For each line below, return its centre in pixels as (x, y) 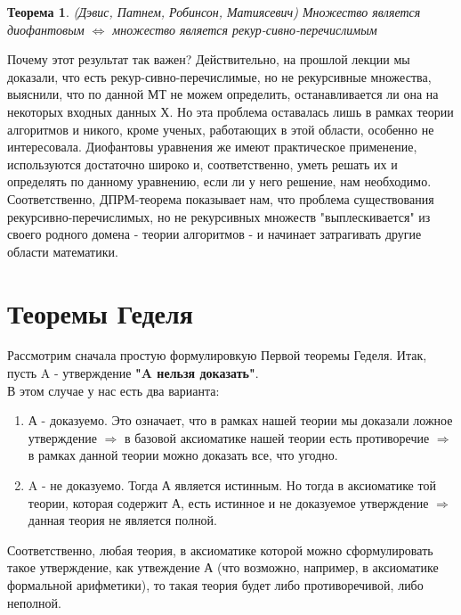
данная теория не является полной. (123, 520)
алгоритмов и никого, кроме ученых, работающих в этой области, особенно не (221, 129)
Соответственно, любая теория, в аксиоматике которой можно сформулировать (220, 549)
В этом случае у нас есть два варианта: (113, 390)
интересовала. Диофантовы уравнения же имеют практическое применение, (212, 147)
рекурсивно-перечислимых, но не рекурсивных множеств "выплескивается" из (219, 216)
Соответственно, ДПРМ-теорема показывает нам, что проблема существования (221, 198)
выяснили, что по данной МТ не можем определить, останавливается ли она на (223, 94)
